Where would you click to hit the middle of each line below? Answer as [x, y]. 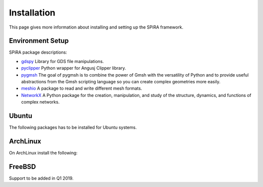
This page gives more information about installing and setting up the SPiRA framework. [96, 27]
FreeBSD [22, 166]
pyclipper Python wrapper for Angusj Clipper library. [74, 68]
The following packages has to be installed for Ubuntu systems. [73, 127]
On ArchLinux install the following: [43, 153]
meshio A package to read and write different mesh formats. [82, 88]
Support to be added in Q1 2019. [41, 178]
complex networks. [40, 102]
